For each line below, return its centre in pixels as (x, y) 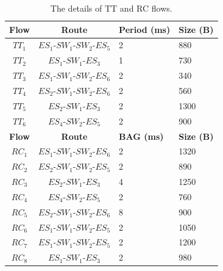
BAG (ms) (141, 136)
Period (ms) (145, 29)
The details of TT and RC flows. (111, 8)
